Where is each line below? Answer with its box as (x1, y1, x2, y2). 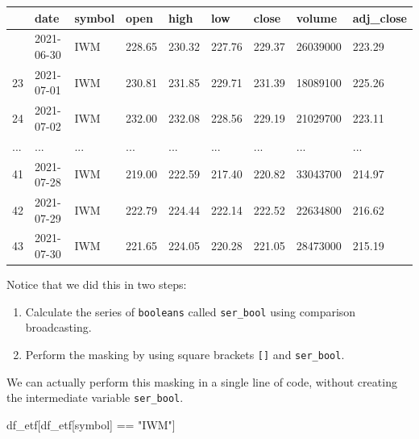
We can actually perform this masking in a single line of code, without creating (6, 373, 397, 390)
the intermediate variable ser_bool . (6, 389, 184, 406)
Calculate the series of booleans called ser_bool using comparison (25, 303, 356, 320)
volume (296, 9, 338, 26)
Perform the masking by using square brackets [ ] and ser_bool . (25, 345, 345, 362)
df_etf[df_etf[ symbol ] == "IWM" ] (6, 416, 176, 433)
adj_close (352, 9, 407, 26)
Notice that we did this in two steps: (6, 276, 187, 293)
